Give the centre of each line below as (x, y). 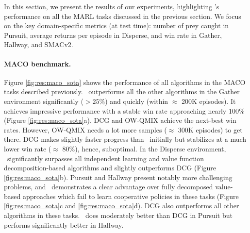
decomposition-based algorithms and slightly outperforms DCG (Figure (110, 168)
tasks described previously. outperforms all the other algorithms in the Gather (122, 92)
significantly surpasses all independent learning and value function (105, 158)
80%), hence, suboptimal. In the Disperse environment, (144, 148)
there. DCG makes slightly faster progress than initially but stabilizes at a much (125, 139)
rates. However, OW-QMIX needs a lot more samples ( (85, 129)
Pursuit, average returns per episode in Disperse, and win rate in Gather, (113, 35)
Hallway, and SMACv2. (39, 44)
